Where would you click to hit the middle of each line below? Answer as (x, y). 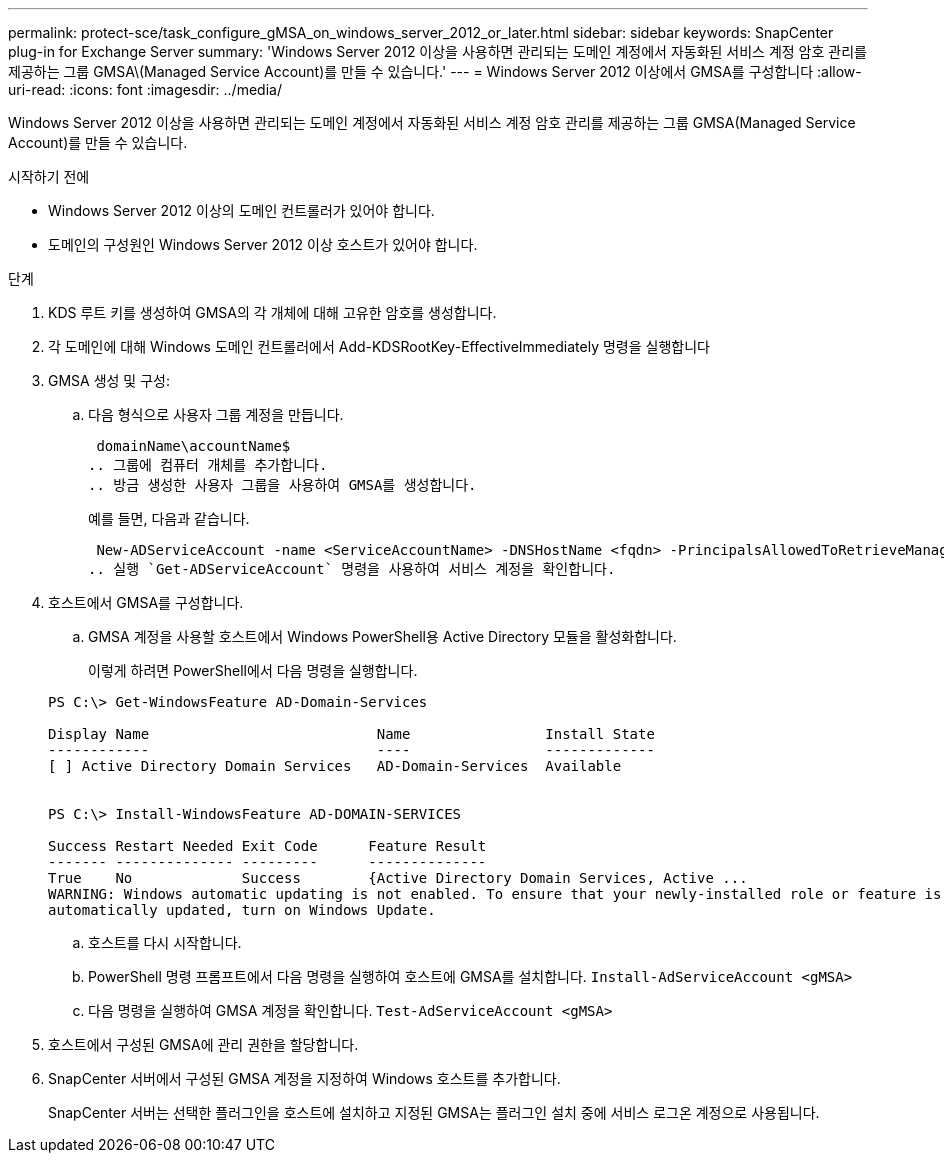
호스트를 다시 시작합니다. (165, 942)
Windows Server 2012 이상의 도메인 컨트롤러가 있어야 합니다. (241, 210)
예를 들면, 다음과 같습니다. (169, 518)
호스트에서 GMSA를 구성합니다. (146, 602)
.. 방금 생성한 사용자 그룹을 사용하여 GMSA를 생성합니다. (282, 485)
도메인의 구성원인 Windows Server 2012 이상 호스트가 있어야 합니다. (263, 244)
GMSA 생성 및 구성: (109, 380)
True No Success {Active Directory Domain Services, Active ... (398, 878)
